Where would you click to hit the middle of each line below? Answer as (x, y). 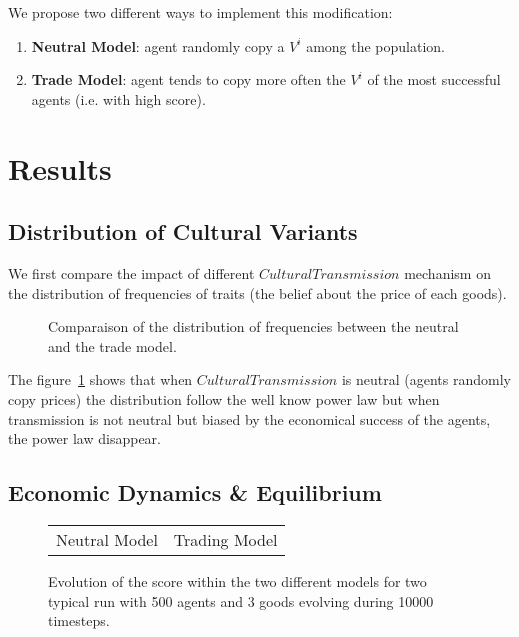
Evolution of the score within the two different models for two (237, 580)
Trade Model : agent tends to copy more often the (188, 79)
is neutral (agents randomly (426, 379)
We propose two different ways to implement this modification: (200, 12)
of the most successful (434, 79)
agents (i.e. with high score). (118, 98)
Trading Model (225, 539)
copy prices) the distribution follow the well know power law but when (224, 398)
